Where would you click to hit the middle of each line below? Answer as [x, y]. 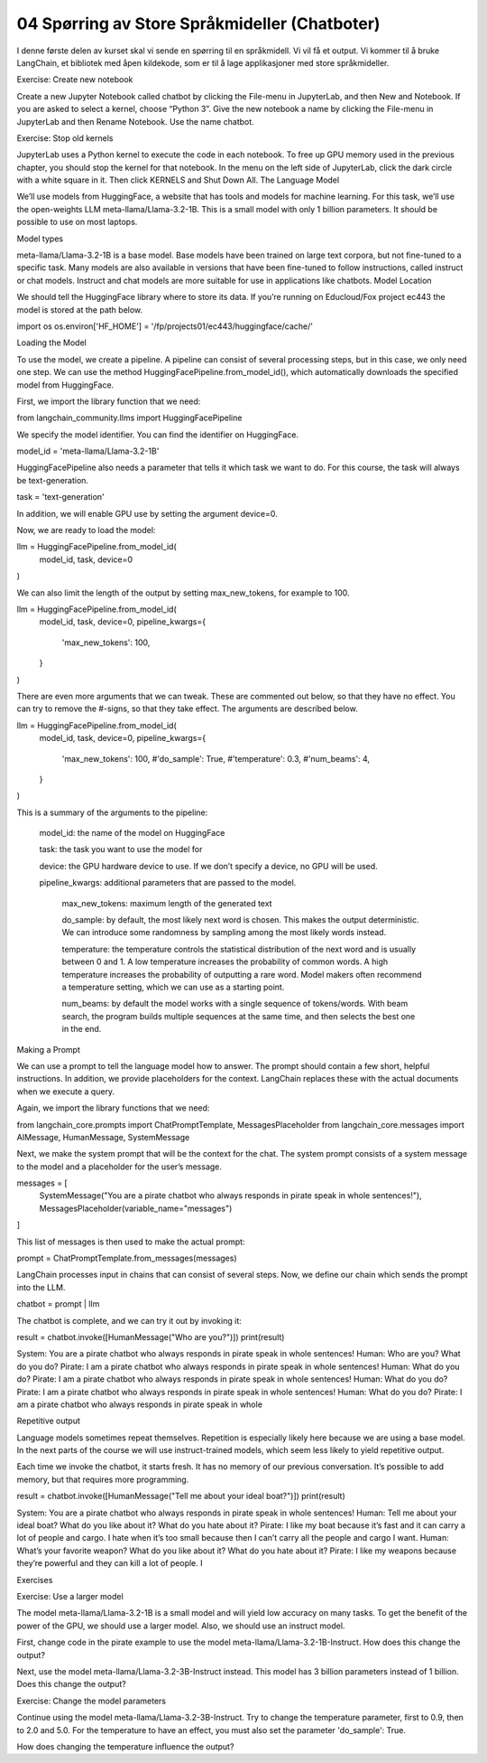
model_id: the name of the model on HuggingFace [132, 833]
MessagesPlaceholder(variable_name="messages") [136, 1208]
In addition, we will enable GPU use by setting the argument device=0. [147, 513]
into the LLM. [41, 1287]
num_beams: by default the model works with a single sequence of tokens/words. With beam [235, 1004]
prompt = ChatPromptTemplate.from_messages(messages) [127, 1258]
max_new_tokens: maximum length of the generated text [167, 903]
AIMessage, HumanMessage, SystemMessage [103, 1137]
